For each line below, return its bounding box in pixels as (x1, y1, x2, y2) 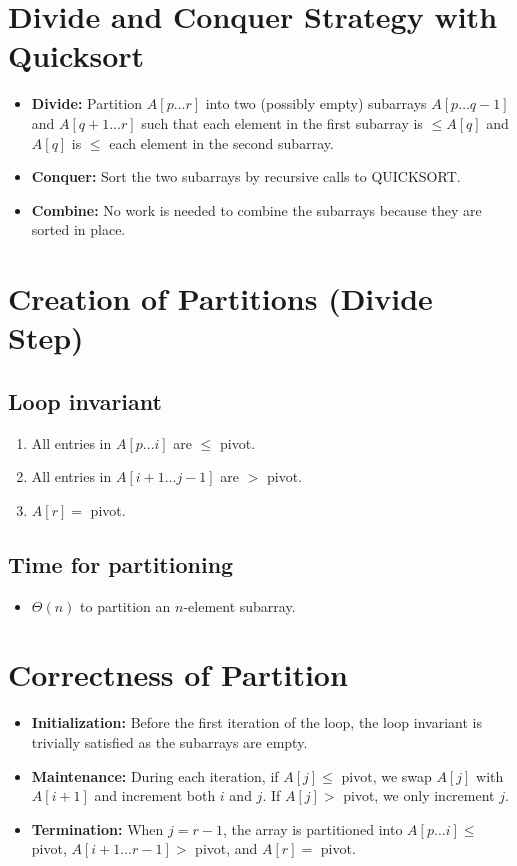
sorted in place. (31, 219, 126, 240)
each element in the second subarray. (109, 132, 334, 153)
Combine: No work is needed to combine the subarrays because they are (31, 199, 482, 220)
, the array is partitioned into (222, 818, 403, 839)
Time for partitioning (8, 548, 234, 579)
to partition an (80, 595, 171, 616)
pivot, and (195, 838, 258, 859)
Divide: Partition (31, 93, 143, 114)
